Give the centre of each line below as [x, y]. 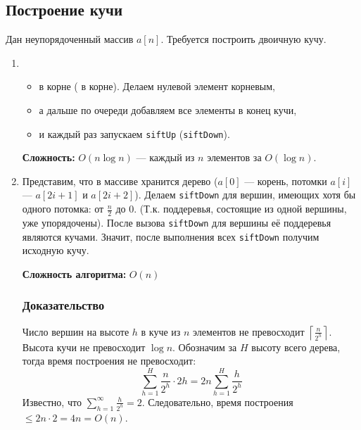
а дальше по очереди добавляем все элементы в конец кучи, [168, 109]
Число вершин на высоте [76, 331]
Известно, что [52, 401]
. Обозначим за [205, 347]
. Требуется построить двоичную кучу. [243, 39]
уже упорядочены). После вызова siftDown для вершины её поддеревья [177, 222]
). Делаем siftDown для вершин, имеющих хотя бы [245, 195]
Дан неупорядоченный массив [70, 39]
